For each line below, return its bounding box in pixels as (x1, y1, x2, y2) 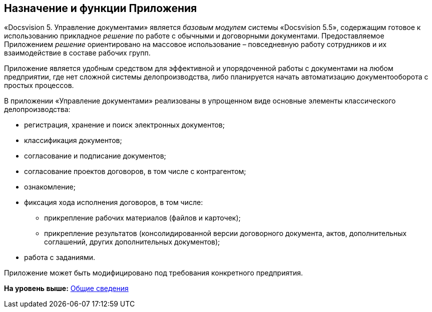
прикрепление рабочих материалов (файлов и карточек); (44, 213, 241, 222)
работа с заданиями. (24, 253, 96, 262)
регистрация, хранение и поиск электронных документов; (24, 120, 225, 129)
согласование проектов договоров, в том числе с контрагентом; (24, 167, 246, 176)
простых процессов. (4, 81, 74, 90)
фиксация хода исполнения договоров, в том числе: (24, 198, 203, 207)
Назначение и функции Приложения (4, 2, 197, 14)
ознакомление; (24, 182, 76, 191)
